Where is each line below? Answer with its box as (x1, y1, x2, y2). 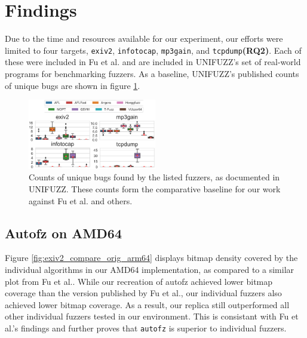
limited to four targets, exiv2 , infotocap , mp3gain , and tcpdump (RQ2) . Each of (5, 44, 302, 56)
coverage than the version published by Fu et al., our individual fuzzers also (5, 287, 282, 299)
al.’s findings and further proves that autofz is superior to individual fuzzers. (5, 321, 287, 334)
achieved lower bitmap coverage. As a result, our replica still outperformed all (5, 298, 290, 311)
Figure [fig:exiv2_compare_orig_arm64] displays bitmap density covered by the (5, 251, 298, 264)
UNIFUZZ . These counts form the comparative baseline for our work (29, 182, 281, 195)
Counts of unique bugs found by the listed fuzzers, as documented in (29, 171, 280, 183)
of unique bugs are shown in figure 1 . (5, 79, 140, 91)
